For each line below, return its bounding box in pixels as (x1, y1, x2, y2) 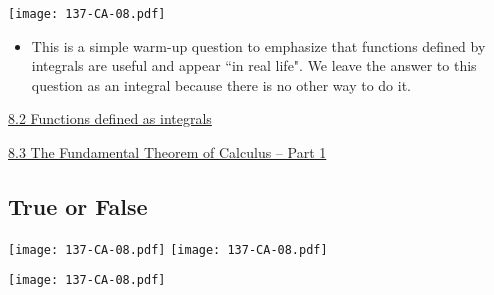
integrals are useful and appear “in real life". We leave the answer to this (31, 55, 477, 76)
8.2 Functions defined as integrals (8, 108, 212, 129)
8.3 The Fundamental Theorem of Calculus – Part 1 (8, 142, 327, 163)
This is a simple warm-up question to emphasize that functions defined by (31, 35, 486, 56)
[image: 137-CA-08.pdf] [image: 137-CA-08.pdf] (8, 242, 328, 257)
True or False (8, 191, 148, 222)
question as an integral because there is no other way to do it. (31, 74, 411, 95)
